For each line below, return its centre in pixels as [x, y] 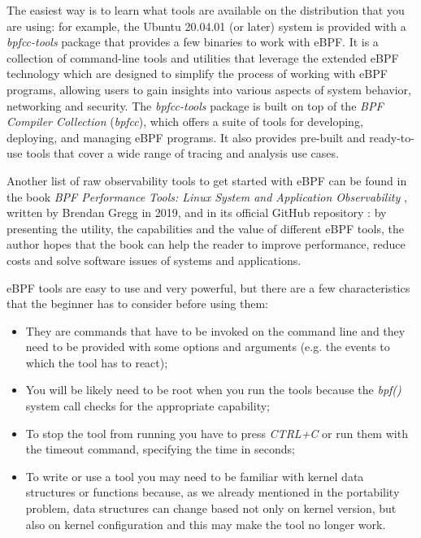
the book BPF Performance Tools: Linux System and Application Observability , [207, 196]
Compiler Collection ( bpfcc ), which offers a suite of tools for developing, [185, 121]
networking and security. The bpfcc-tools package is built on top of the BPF [195, 105]
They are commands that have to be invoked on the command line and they [215, 330]
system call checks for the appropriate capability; [148, 406]
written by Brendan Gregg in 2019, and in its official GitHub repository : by [197, 213]
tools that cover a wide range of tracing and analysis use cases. [182, 153]
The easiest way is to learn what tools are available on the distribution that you [206, 10]
